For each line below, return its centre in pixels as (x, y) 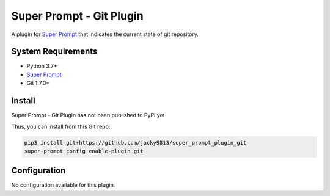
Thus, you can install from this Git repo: (61, 126)
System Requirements (54, 52)
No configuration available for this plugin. (63, 185)
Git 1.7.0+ (38, 83)
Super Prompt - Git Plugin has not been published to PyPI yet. (89, 115)
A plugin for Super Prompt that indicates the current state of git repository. (105, 34)
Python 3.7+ (42, 66)
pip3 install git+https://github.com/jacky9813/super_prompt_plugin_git (135, 143)
